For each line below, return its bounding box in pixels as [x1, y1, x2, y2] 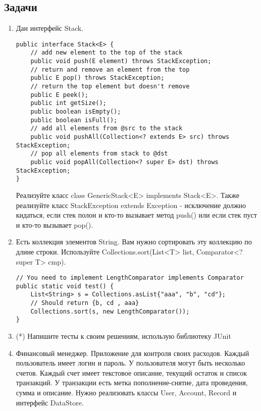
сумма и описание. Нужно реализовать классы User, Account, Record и [16, 387, 237, 398]
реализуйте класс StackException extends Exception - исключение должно [16, 199, 246, 210]
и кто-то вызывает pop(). [16, 219, 93, 230]
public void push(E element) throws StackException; [30, 58, 212, 65]
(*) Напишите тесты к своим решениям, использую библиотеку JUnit [16, 331, 231, 341]
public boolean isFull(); [30, 116, 118, 124]
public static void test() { [16, 282, 114, 290]
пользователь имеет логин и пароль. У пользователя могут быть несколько [16, 357, 245, 368]
